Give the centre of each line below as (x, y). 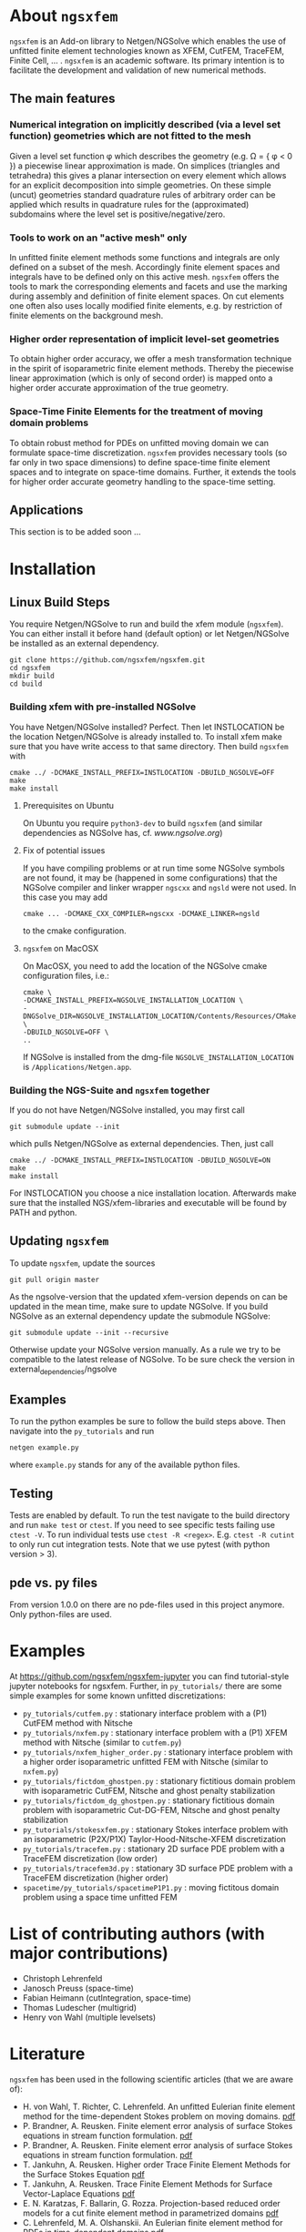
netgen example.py (44, 1448)
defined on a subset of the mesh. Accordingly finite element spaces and (145, 267)
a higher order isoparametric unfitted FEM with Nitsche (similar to (145, 1761)
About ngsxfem (64, 16)
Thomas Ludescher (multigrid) (80, 2007)
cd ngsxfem (30, 668)
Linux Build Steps (60, 602)
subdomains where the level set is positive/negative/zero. (117, 214)
